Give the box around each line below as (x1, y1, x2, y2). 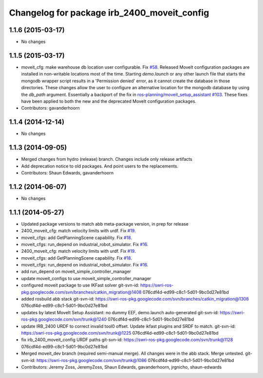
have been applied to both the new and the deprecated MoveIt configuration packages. (21, 98, 197, 104)
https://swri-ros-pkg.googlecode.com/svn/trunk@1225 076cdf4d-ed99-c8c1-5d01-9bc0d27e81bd (21, 330, 219, 336)
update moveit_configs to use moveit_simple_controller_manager (21, 275, 151, 281)
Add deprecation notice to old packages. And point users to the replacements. (21, 163, 179, 169)
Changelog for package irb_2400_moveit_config (9, 7, 209, 18)
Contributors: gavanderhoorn (21, 105, 80, 111)
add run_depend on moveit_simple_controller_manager (21, 268, 131, 275)
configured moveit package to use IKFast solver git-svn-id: (21, 283, 139, 288)
